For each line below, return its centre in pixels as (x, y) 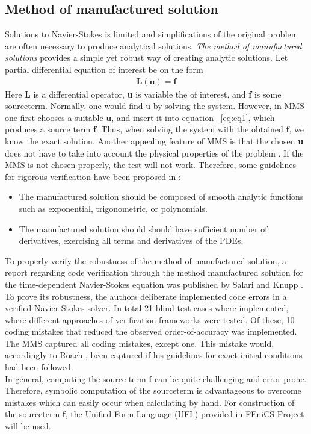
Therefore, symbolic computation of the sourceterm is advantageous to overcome (153, 390)
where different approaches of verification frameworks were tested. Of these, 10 (150, 319)
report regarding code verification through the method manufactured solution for (154, 272)
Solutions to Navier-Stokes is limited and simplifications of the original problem (152, 34)
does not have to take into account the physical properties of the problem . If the (154, 153)
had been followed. (39, 367)
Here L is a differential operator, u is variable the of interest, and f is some (143, 94)
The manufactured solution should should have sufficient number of (143, 228)
